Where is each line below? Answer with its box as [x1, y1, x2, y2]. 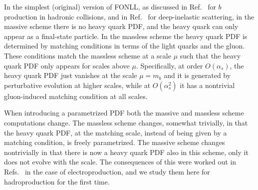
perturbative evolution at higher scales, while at [4, 79, 151, 90]
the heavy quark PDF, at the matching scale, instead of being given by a [4, 127, 227, 137]
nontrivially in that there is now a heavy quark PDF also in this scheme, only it [4, 146, 249, 157]
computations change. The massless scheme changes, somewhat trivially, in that [4, 117, 248, 127]
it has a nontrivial [180, 79, 235, 90]
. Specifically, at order [136, 60, 203, 70]
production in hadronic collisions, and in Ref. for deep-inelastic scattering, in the [4, 11, 255, 21]
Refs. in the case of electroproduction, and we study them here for [4, 166, 210, 176]
